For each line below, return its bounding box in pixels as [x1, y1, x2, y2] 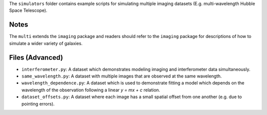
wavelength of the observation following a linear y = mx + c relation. [21, 87, 160, 93]
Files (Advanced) [9, 53, 63, 62]
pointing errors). [21, 101, 55, 107]
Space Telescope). [9, 7, 47, 13]
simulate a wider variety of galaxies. [9, 40, 83, 46]
